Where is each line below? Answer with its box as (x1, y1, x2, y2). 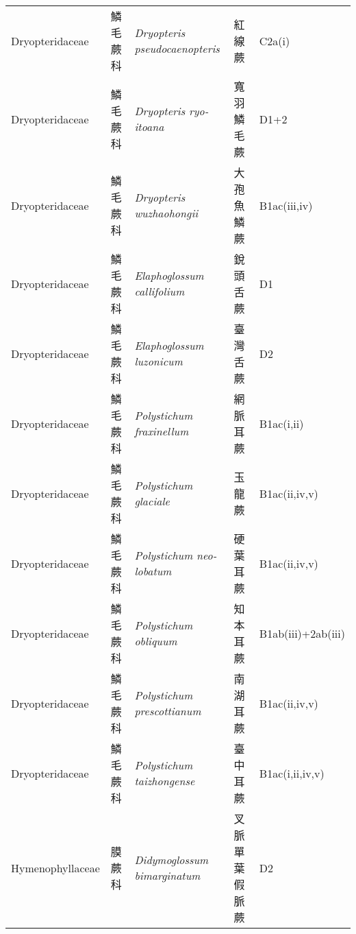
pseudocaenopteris (134, 40, 220, 56)
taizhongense (134, 773, 195, 789)
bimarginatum (134, 867, 201, 883)
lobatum (134, 563, 172, 579)
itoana (134, 119, 164, 134)
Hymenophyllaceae (11, 859, 100, 876)
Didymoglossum (134, 852, 209, 867)
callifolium (134, 283, 185, 299)
